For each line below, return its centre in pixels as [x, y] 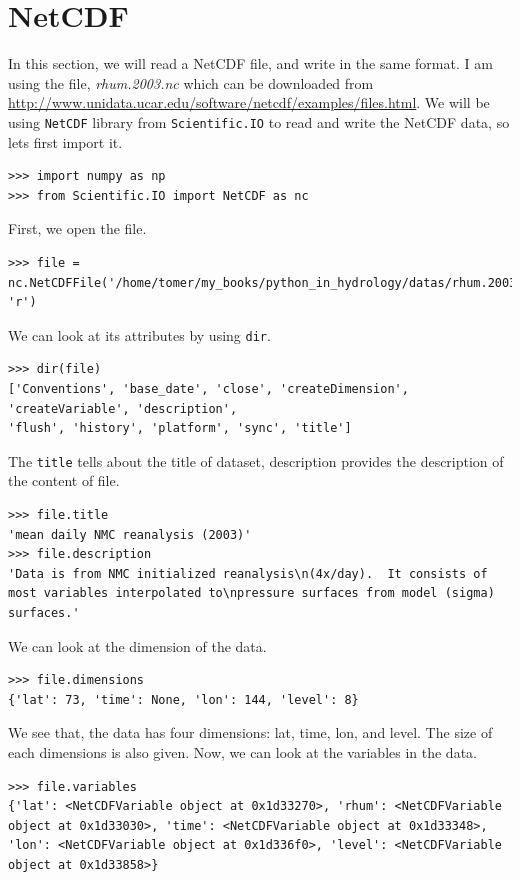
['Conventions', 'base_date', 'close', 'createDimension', [208, 388]
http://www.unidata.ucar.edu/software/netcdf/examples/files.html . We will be [249, 102]
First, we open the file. [77, 228]
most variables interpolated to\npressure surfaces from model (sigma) [251, 593]
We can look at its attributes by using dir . [139, 334]
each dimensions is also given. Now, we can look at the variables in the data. [242, 751]
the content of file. [64, 480]
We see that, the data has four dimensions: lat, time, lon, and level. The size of [250, 732]
